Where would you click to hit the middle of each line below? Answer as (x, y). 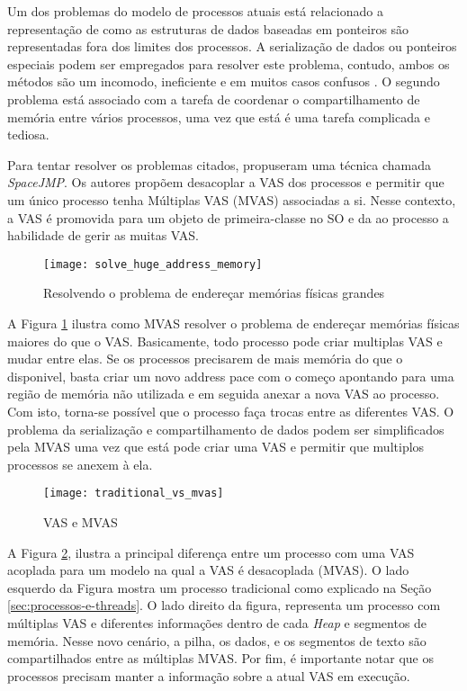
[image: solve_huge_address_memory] (153, 264)
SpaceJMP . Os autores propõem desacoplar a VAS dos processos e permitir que (226, 182)
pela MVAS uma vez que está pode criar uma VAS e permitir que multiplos (216, 447)
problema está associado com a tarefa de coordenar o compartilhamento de (214, 99)
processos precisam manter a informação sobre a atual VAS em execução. (209, 675)
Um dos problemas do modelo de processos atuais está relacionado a (195, 11)
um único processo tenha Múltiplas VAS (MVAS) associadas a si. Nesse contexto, (232, 199)
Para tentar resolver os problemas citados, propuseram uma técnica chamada (219, 164)
